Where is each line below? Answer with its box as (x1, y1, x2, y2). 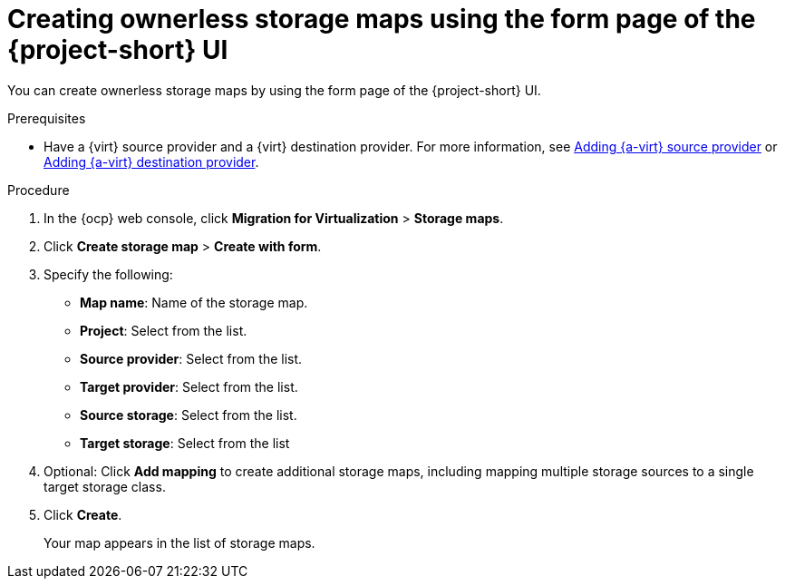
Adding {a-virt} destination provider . (44, 153, 259, 170)
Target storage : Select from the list (80, 435, 290, 451)
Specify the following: (44, 266, 173, 282)
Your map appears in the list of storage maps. (44, 534, 315, 551)
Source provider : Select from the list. (80, 350, 303, 366)
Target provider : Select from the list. (80, 378, 298, 395)
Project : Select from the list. (80, 322, 247, 338)
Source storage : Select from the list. (80, 406, 297, 423)
